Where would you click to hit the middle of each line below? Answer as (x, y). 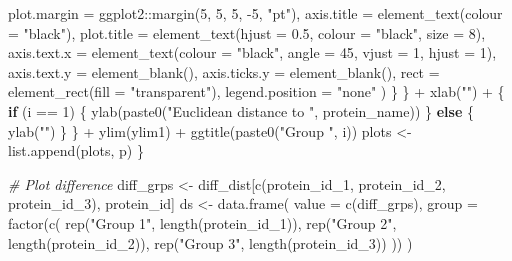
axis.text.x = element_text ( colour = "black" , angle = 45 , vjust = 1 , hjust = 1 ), (252, 52)
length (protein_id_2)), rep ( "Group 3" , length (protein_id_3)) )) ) (210, 242)
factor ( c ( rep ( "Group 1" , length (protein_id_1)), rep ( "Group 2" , (202, 222)
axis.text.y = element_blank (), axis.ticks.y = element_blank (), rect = (224, 71)
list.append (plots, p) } (76, 150)
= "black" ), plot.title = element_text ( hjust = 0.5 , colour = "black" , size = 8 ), (247, 32)
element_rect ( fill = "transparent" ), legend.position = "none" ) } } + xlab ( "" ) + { (256, 91)
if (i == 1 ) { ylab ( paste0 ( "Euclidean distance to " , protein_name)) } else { (241, 110)
